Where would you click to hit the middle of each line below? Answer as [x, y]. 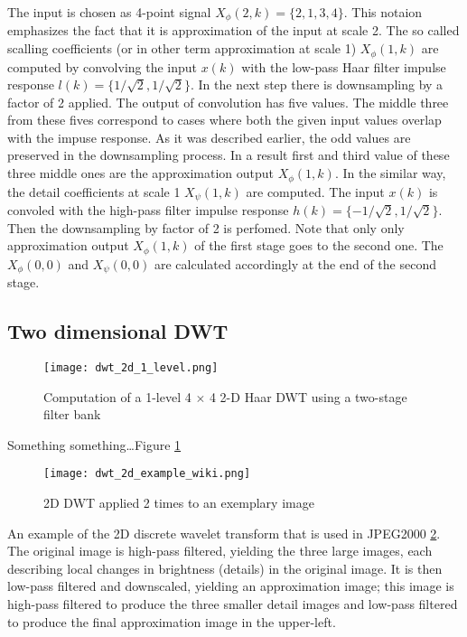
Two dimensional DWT [118, 331]
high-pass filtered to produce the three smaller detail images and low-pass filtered [233, 603]
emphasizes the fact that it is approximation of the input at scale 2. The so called [233, 30]
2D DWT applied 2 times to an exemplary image [179, 502]
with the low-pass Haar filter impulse [344, 66]
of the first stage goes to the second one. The [319, 245]
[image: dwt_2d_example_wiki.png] [147, 474]
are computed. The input [315, 191]
